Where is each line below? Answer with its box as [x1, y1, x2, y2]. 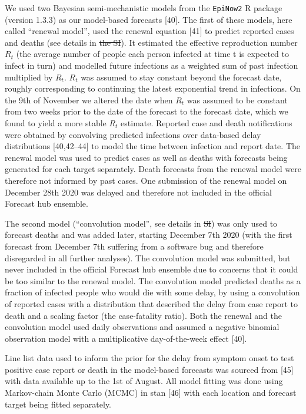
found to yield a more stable [5, 117, 107, 129]
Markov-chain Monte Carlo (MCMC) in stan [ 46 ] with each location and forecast [5, 386, 297, 399]
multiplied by [5, 70, 53, 83]
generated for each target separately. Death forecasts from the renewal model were [5, 163, 301, 175]
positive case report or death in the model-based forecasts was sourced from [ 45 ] [5, 363, 294, 375]
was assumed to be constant [187, 93, 288, 106]
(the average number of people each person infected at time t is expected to [16, 48, 290, 60]
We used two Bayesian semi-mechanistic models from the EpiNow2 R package [5, 2, 282, 14]
